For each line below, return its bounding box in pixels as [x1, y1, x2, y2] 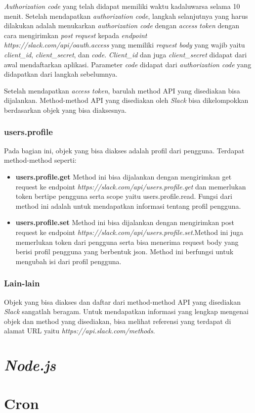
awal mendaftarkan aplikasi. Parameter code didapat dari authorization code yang [4, 59, 252, 69]
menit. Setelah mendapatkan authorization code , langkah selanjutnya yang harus [4, 10, 248, 21]
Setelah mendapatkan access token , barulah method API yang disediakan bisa [4, 85, 240, 95]
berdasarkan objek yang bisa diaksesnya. [4, 104, 127, 115]
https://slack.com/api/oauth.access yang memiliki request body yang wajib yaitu [4, 40, 245, 50]
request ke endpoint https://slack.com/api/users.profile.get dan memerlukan [15, 181, 246, 191]
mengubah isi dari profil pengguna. [15, 256, 122, 266]
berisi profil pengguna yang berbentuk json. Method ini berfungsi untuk [15, 246, 234, 257]
